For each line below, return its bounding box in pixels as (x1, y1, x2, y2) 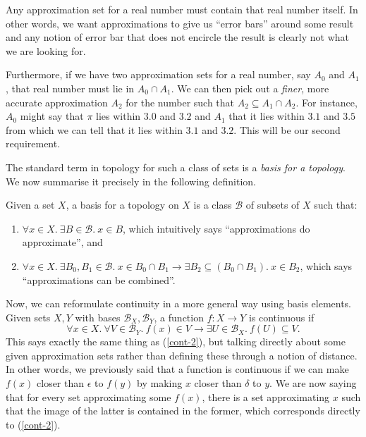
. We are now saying (269, 376, 357, 390)
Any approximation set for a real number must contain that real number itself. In (6, 2, 358, 16)
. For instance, (295, 94, 358, 109)
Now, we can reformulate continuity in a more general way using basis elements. (6, 296, 352, 311)
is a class (193, 197, 232, 212)
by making (137, 376, 183, 390)
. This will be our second (233, 122, 341, 137)
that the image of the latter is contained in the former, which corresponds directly (6, 403, 360, 418)
